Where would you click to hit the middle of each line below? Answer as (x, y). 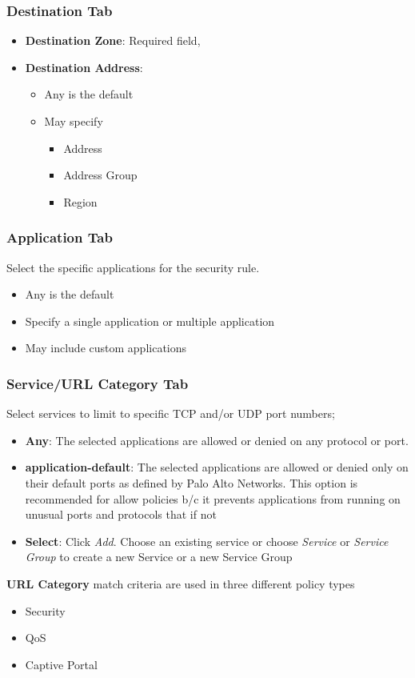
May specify (74, 121)
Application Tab (60, 237)
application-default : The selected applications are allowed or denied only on (217, 467)
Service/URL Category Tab (98, 383)
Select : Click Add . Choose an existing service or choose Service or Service (207, 541)
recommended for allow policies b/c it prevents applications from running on (213, 498)
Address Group (100, 175)
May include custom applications (106, 348)
